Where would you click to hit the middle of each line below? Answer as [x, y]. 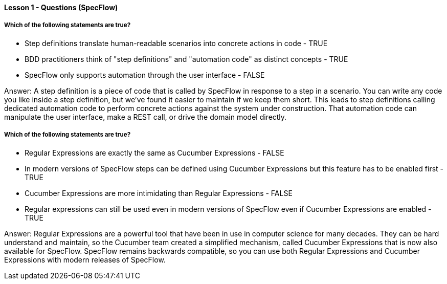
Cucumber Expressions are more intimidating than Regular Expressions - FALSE [159, 193]
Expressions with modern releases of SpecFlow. [85, 259]
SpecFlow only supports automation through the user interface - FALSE [145, 75]
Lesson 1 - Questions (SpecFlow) [61, 7]
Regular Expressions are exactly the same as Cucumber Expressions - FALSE [154, 152]
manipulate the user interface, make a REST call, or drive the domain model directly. [146, 117]
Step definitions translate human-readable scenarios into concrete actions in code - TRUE [176, 43]
